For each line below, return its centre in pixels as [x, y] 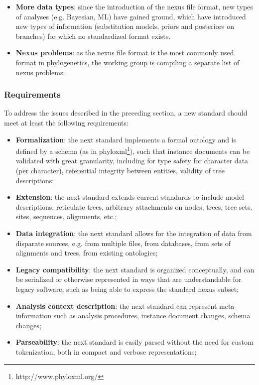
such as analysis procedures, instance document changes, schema [152, 316]
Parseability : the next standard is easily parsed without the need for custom [134, 342]
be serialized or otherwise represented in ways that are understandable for [129, 279]
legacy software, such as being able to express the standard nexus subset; [127, 289]
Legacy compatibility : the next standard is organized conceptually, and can [135, 269]
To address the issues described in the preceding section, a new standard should [126, 113]
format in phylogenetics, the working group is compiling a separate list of [128, 62]
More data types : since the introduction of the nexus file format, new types [134, 6]
